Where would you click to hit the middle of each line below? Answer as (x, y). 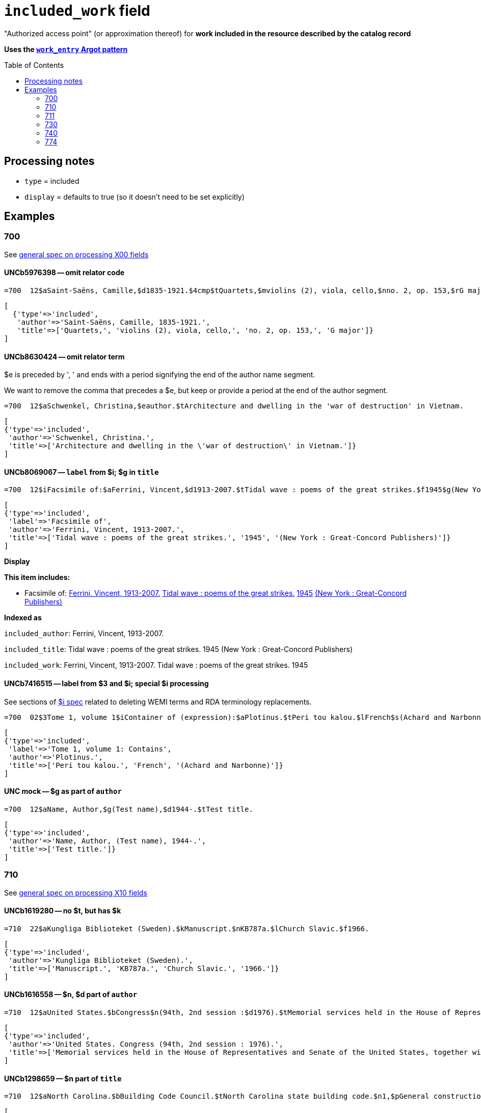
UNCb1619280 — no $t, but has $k (63, 911)
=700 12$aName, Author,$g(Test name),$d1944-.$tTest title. (129, 809)
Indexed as (23, 618)
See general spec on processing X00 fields (76, 254)
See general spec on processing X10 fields (76, 892)
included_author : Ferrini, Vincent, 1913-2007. (84, 634)
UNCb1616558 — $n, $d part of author (71, 995)
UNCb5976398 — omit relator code (64, 273)
